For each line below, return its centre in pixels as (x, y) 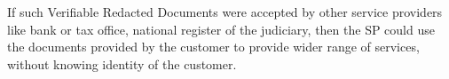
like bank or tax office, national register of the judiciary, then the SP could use (221, 29)
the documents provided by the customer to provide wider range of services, (213, 47)
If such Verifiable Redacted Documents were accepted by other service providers (225, 12)
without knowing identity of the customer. (122, 63)
